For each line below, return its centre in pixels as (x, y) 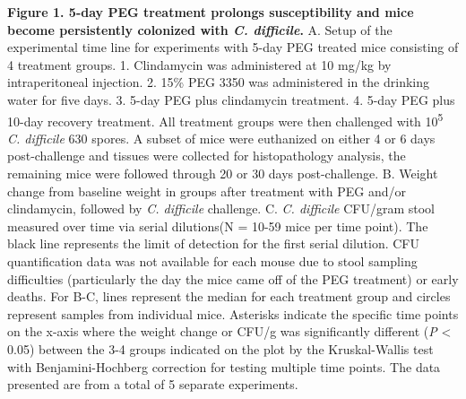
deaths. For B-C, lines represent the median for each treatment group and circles (229, 296)
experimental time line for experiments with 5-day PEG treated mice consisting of (233, 47)
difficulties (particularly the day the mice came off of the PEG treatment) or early (233, 278)
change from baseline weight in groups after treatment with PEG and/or (207, 191)
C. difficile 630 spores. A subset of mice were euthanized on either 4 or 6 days (221, 138)
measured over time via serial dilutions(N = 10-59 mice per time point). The (218, 226)
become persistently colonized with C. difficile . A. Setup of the (200, 29)
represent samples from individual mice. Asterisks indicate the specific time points (233, 313)
